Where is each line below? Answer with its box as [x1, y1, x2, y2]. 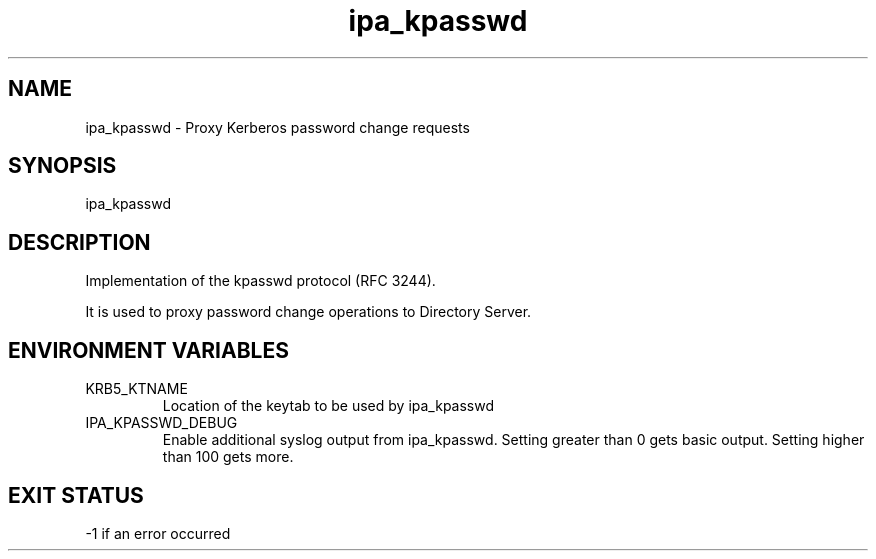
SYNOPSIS [8, 153, 117, 179]
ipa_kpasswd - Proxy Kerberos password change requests [85, 118, 470, 136]
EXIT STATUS [8, 482, 144, 508]
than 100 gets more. [162, 448, 294, 466]
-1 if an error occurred [85, 524, 231, 542]
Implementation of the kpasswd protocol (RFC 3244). [85, 272, 436, 290]
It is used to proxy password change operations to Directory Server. [85, 303, 532, 321]
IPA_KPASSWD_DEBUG [85, 414, 238, 432]
